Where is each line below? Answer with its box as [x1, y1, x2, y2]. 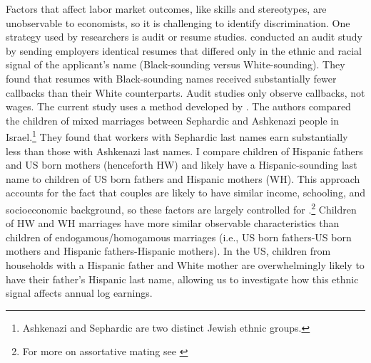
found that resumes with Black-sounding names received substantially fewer [6, 70, 337, 85]
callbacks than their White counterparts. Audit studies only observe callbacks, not [6, 85, 365, 100]
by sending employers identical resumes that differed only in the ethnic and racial [6, 43, 362, 58]
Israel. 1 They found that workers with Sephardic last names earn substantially [6, 127, 348, 144]
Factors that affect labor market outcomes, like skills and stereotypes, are [6, 1, 327, 16]
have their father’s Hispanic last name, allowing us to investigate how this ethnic [6, 271, 359, 286]
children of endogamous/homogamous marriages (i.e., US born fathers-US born [6, 229, 352, 244]
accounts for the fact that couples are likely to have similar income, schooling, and [6, 185, 366, 200]
